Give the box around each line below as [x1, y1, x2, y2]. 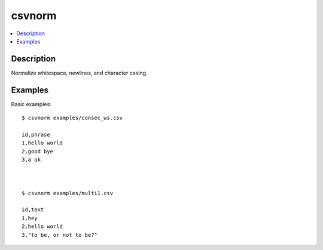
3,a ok [22, 156, 41, 163]
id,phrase [22, 131, 50, 138]
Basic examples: [11, 100, 51, 107]
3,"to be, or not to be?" [22, 232, 98, 238]
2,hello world [22, 223, 63, 230]
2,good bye [22, 148, 54, 155]
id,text [22, 206, 44, 213]
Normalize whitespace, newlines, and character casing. [11, 69, 148, 76]
